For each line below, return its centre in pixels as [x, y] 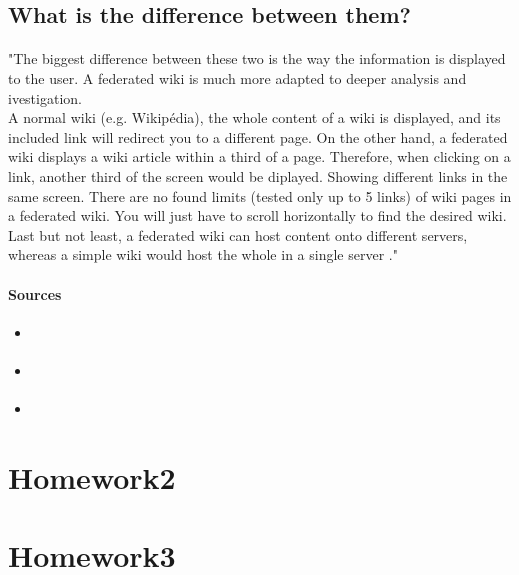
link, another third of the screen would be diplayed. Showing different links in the [258, 175]
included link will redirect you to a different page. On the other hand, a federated [258, 136]
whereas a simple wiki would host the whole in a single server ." [203, 254]
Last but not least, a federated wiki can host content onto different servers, [238, 234]
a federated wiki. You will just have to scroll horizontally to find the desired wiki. [257, 215]
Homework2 [92, 476]
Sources [35, 293]
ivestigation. [45, 97]
